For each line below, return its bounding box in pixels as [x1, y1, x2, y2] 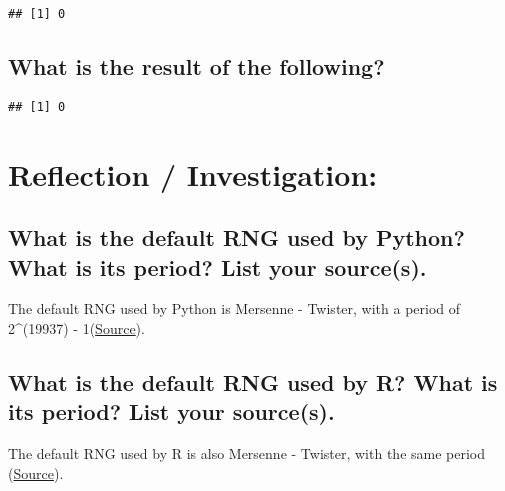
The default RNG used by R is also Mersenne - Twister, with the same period [8, 443, 486, 464]
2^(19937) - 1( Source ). [8, 318, 145, 339]
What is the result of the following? [8, 51, 385, 82]
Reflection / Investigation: [8, 153, 378, 194]
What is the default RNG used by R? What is [8, 367, 498, 398]
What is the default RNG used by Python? [8, 222, 465, 253]
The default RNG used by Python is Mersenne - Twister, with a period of [8, 298, 461, 319]
